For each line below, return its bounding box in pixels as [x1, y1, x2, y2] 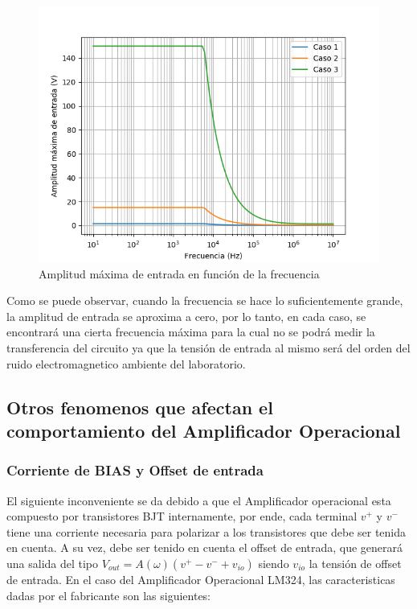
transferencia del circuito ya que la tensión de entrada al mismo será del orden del [6, 339, 411, 356]
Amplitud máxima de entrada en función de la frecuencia [39, 265, 320, 282]
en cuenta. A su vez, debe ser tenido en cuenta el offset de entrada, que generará [6, 539, 403, 556]
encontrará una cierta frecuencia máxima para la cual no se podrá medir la [6, 323, 375, 340]
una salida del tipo [6, 554, 99, 571]
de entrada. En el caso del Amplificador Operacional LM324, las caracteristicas [6, 570, 395, 587]
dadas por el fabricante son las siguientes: [6, 586, 211, 603]
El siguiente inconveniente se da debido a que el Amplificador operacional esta [6, 492, 391, 508]
